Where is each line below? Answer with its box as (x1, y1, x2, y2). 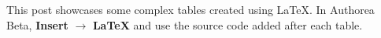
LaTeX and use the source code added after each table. (92, 16, 363, 33)
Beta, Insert (6, 16, 68, 33)
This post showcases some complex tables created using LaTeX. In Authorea (6, 2, 375, 17)
